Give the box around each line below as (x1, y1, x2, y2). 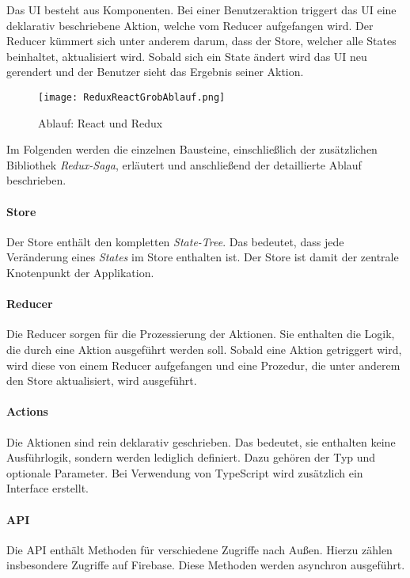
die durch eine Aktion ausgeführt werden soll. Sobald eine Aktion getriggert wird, (6, 340, 402, 357)
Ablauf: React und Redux (38, 114, 163, 131)
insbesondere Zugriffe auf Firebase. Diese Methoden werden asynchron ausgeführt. (6, 557, 405, 573)
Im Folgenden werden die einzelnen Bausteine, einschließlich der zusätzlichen (6, 141, 378, 158)
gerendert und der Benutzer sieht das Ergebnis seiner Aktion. (6, 63, 304, 80)
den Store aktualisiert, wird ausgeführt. (6, 372, 197, 389)
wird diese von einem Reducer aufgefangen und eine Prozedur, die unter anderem (6, 356, 401, 373)
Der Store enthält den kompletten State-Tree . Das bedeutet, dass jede (6, 233, 344, 249)
